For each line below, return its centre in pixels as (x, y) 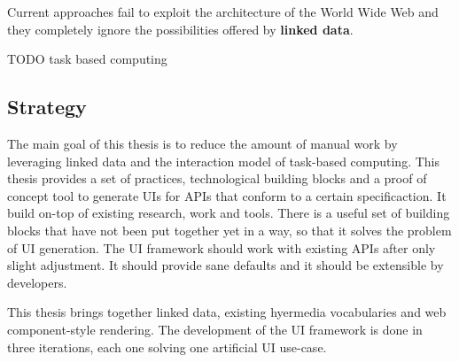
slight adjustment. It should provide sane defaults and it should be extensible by (226, 265)
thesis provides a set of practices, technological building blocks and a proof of (217, 178)
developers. (37, 282)
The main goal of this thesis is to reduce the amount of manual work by (202, 143)
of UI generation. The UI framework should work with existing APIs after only (222, 247)
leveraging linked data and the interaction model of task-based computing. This (223, 161)
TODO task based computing (87, 59)
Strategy (47, 107)
